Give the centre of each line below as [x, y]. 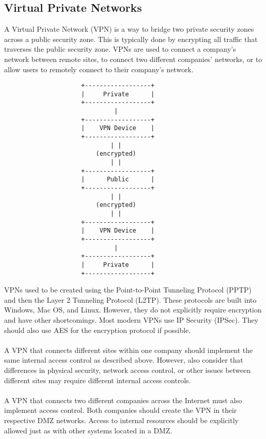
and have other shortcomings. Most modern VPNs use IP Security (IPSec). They [131, 320]
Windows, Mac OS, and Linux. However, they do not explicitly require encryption [133, 310]
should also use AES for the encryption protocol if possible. [97, 330]
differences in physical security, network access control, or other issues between [128, 370]
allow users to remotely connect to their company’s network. [99, 69]
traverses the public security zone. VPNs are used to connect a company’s [120, 49]
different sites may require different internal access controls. [98, 380]
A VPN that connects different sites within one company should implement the [129, 350]
